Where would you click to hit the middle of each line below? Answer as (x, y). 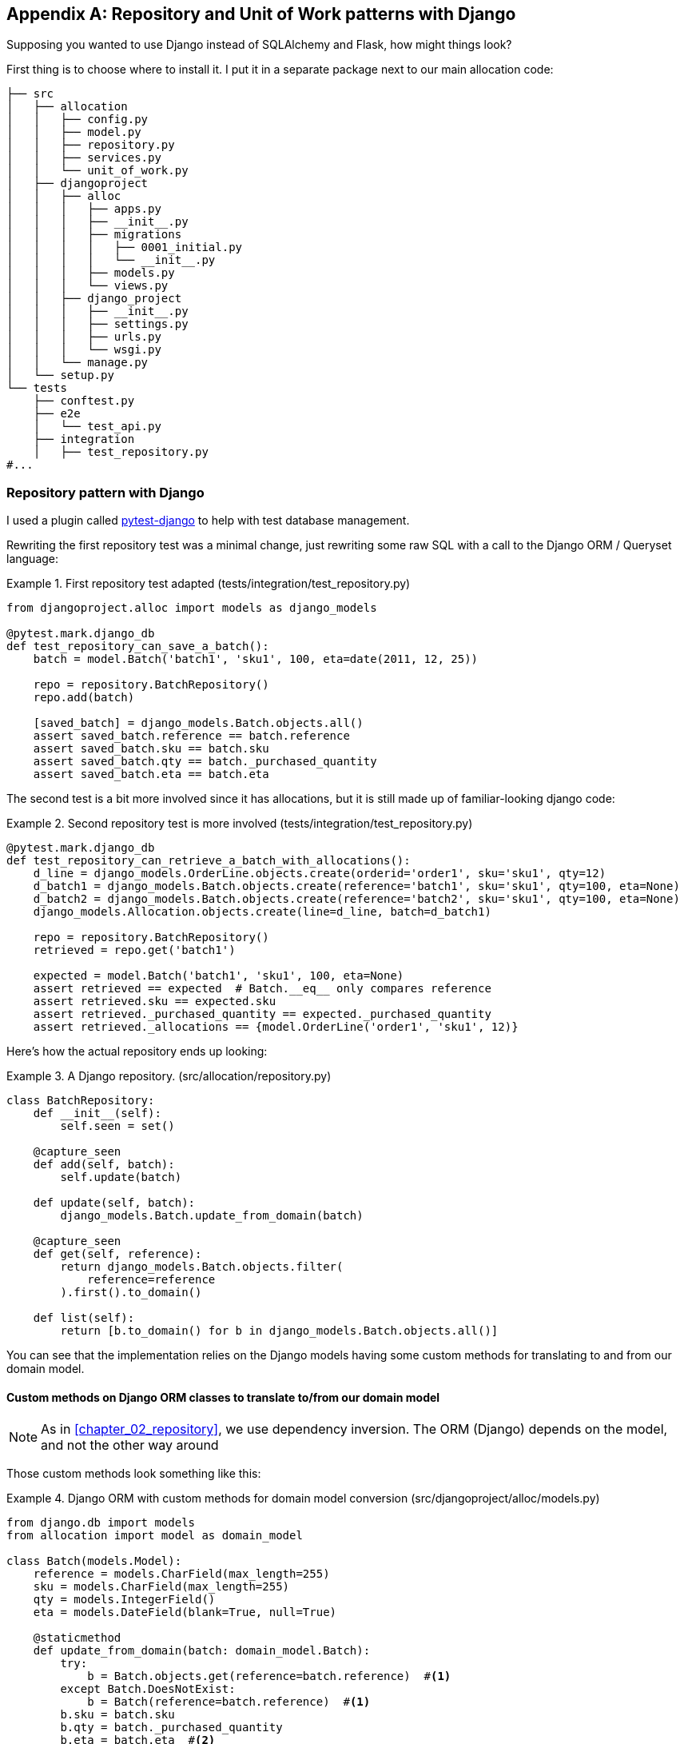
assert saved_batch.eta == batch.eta (151, 774)
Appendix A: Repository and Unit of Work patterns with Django (261, 14)
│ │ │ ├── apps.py (84, 209)
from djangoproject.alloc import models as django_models (192, 608)
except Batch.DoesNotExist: (148, 1689)
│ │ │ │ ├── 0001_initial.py (125, 247)
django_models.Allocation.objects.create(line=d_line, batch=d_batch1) (262, 912)
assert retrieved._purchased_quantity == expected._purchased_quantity (262, 1014)
